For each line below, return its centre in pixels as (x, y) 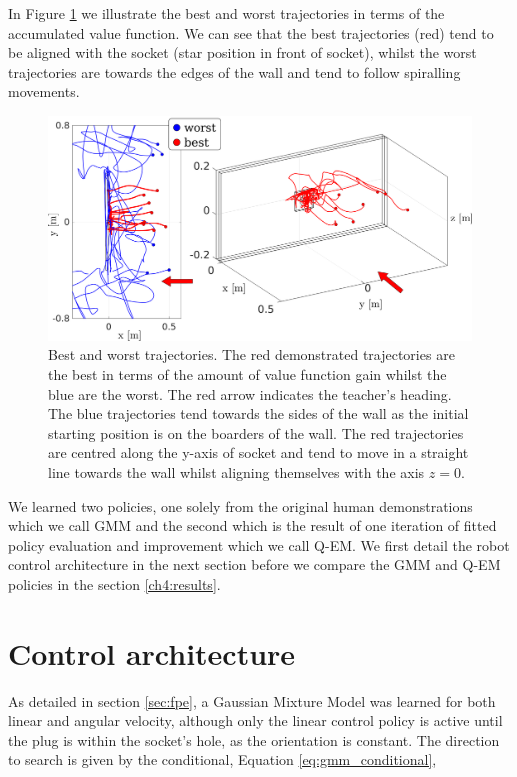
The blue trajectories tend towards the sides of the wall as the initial (258, 413)
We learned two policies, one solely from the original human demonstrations (240, 505)
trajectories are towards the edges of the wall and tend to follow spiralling (234, 71)
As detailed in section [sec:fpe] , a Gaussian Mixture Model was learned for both (252, 700)
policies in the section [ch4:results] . (114, 583)
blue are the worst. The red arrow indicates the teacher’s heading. (250, 393)
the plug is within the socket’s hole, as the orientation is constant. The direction (254, 739)
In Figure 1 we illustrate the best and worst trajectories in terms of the (226, 13)
